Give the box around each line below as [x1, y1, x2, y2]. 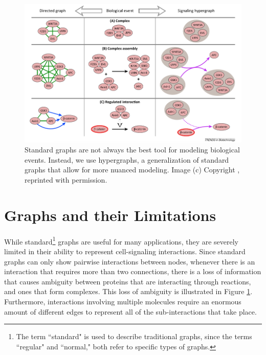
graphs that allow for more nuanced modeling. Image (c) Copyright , [25, 164, 240, 175]
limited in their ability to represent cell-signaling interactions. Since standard [4, 246, 246, 256]
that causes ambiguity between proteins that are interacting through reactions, [4, 276, 251, 286]
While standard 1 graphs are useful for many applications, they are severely [4, 234, 238, 247]
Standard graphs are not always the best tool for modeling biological [25, 144, 240, 155]
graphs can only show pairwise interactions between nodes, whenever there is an [4, 256, 255, 267]
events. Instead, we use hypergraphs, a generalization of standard [25, 154, 229, 165]
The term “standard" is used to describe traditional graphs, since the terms [16, 331, 252, 342]
